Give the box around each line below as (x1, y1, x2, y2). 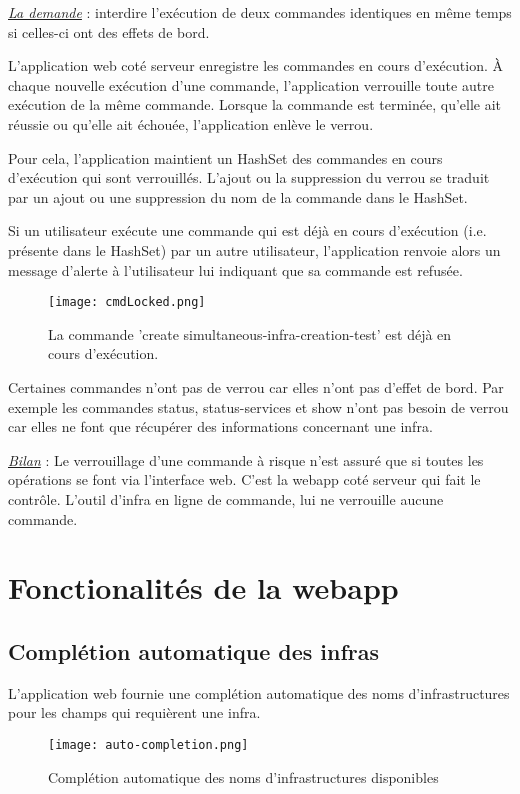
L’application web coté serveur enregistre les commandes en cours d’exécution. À (8, 55, 503, 76)
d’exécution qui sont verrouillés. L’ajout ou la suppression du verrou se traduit (8, 167, 490, 188)
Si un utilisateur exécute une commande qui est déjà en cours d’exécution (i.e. (8, 220, 487, 241)
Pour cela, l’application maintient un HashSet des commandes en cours (8, 147, 443, 168)
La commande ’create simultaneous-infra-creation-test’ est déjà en (48, 323, 452, 344)
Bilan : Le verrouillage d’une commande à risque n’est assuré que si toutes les (8, 449, 484, 470)
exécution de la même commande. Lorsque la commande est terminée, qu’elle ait (8, 94, 502, 115)
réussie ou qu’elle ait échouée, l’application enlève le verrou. (8, 113, 374, 134)
